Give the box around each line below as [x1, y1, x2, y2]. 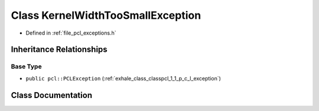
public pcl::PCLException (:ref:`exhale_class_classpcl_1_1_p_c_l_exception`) [25, 75, 222, 82]
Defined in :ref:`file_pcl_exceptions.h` [25, 29, 116, 36]
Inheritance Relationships [11, 45, 108, 55]
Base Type [11, 62, 42, 70]
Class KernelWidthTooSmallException [11, 9, 201, 22]
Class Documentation [11, 90, 93, 100]
